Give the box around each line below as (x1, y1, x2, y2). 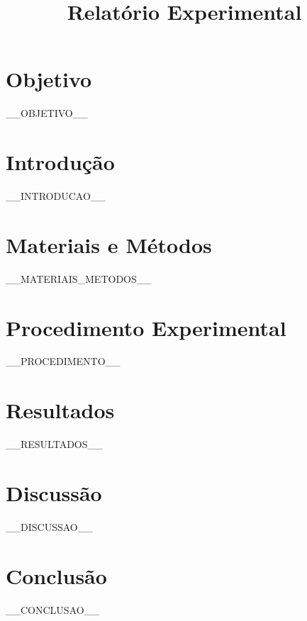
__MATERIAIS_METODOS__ (6, 271, 152, 286)
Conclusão (6, 561, 107, 590)
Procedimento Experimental (6, 313, 286, 342)
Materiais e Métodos (6, 230, 212, 259)
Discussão (6, 478, 102, 507)
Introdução (6, 147, 115, 177)
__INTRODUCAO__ (6, 189, 106, 203)
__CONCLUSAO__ (6, 602, 99, 617)
